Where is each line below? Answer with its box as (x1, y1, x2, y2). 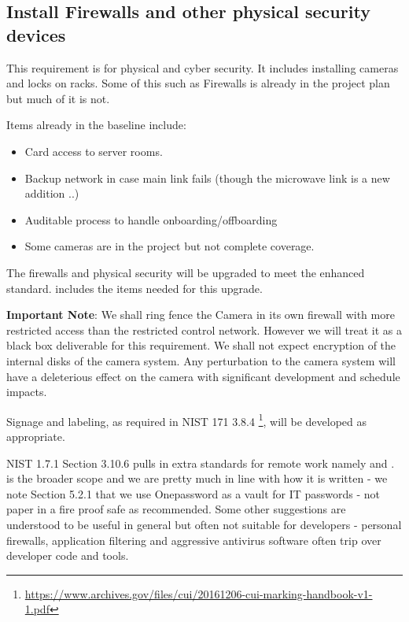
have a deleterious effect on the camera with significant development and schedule (6, 368, 400, 384)
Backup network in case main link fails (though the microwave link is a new (24, 169, 390, 186)
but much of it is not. (6, 90, 110, 106)
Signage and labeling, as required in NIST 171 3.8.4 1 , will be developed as (6, 410, 367, 429)
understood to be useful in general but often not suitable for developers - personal (6, 516, 402, 532)
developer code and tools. (6, 547, 129, 564)
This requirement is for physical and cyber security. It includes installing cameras (6, 59, 399, 76)
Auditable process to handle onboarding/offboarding (24, 211, 278, 228)
